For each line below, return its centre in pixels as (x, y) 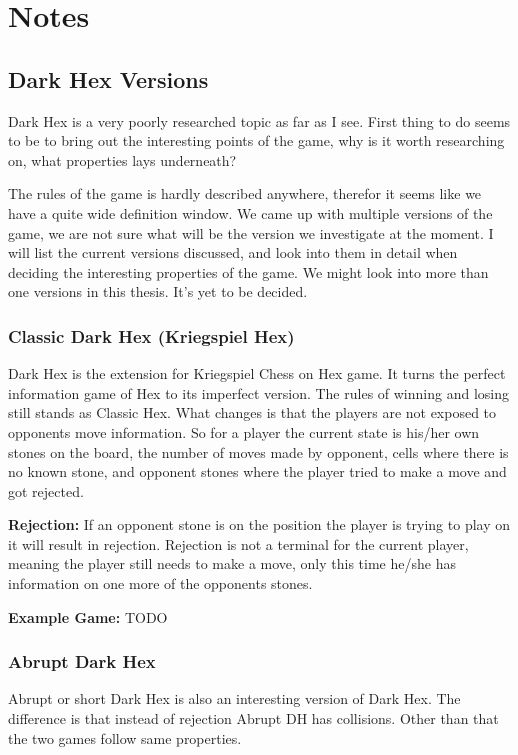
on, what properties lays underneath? (122, 159)
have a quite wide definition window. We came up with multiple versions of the (250, 212)
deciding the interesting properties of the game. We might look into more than (248, 271)
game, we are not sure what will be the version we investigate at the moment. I (251, 232)
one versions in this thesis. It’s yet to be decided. (158, 291)
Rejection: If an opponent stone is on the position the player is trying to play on (259, 524)
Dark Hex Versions (108, 78)
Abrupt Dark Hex (82, 661)
